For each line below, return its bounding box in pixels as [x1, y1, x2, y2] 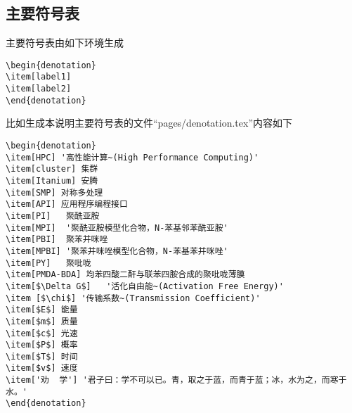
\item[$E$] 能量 [6, 305, 78, 315]
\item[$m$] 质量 [6, 316, 78, 326]
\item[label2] [6, 84, 72, 94]
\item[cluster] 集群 [6, 164, 98, 174]
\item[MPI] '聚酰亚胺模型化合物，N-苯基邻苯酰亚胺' [6, 222, 228, 233]
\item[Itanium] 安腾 [6, 175, 98, 186]
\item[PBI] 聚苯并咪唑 [6, 234, 108, 245]
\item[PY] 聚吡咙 [6, 258, 91, 268]
